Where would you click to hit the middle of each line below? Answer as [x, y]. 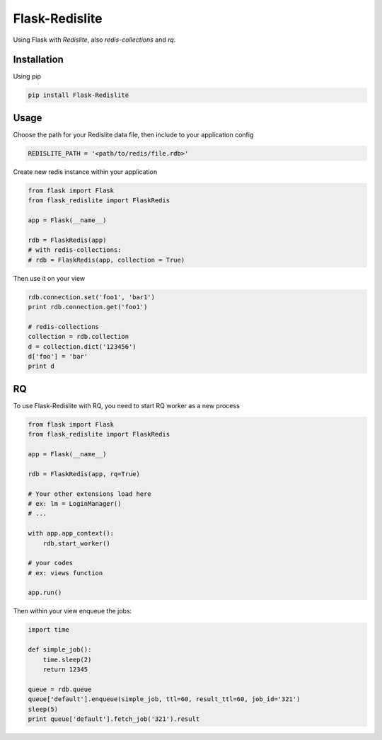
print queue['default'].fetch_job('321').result [114, 719]
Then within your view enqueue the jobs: [73, 611]
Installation [38, 60]
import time [49, 630]
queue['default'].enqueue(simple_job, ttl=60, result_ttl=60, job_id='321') [164, 699]
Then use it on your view [49, 278]
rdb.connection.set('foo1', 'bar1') [92, 297]
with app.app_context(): [71, 533]
